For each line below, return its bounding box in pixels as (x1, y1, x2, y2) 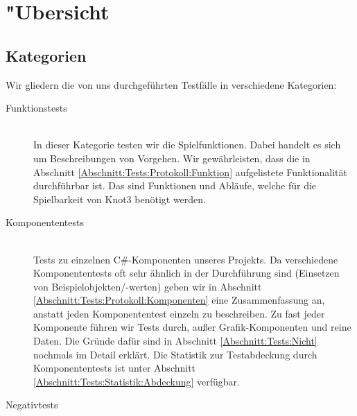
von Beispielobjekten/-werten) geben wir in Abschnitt (33, 279, 262, 293)
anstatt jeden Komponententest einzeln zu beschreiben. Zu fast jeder (33, 306, 325, 320)
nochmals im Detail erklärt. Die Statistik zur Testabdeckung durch (33, 347, 317, 361)
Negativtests (6, 397, 58, 412)
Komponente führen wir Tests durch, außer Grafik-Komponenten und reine (33, 320, 351, 334)
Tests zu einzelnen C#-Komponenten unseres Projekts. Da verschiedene (33, 252, 338, 266)
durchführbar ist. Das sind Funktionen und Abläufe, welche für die (33, 178, 317, 193)
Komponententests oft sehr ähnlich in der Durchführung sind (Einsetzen (33, 266, 340, 280)
